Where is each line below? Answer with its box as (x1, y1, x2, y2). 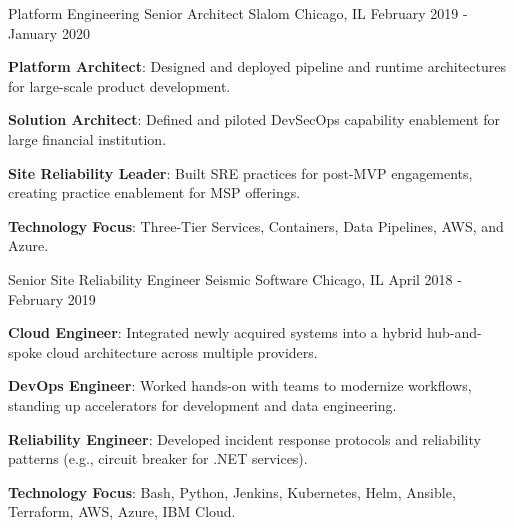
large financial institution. (8, 128, 167, 149)
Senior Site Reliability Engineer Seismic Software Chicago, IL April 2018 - (8, 268, 462, 289)
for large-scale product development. (8, 75, 231, 96)
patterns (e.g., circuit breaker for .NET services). (8, 448, 308, 469)
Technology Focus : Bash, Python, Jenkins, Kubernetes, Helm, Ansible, (8, 481, 456, 502)
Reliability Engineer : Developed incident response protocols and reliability (8, 428, 481, 449)
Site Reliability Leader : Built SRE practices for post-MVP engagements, (8, 162, 473, 183)
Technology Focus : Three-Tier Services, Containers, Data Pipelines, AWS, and (8, 215, 504, 236)
